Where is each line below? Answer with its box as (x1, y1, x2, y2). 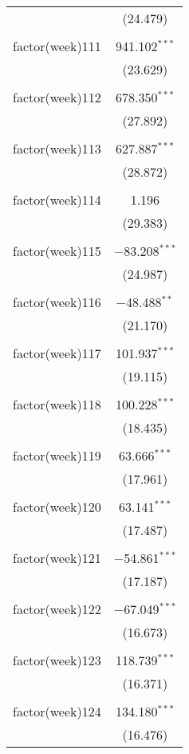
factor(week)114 (13, 190, 101, 209)
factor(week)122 (13, 600, 101, 618)
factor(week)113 (13, 139, 101, 158)
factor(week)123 (13, 651, 101, 669)
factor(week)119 (13, 446, 101, 465)
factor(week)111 (13, 37, 101, 55)
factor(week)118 (13, 395, 101, 413)
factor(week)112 (13, 88, 101, 106)
